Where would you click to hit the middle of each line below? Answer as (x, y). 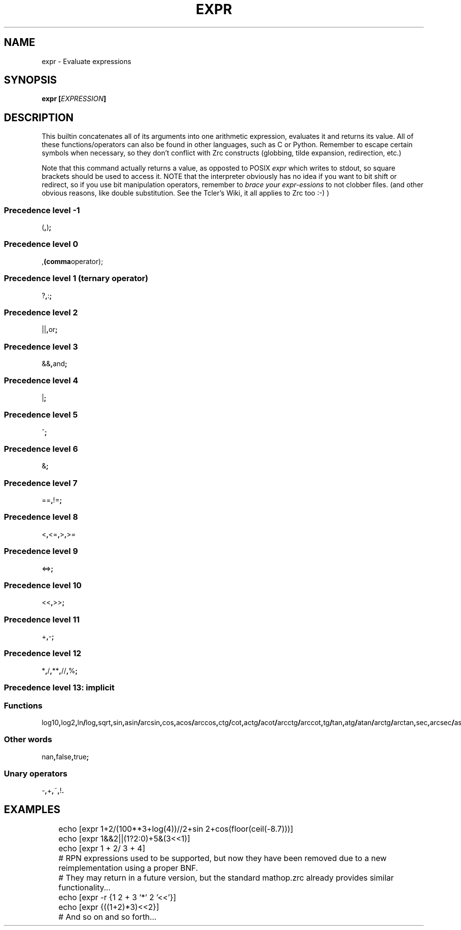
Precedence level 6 (41, 449)
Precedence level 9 (41, 551)
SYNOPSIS (31, 80)
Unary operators (36, 774)
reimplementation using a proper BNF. (128, 868)
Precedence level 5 (41, 415)
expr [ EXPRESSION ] (74, 99)
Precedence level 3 (41, 346)
